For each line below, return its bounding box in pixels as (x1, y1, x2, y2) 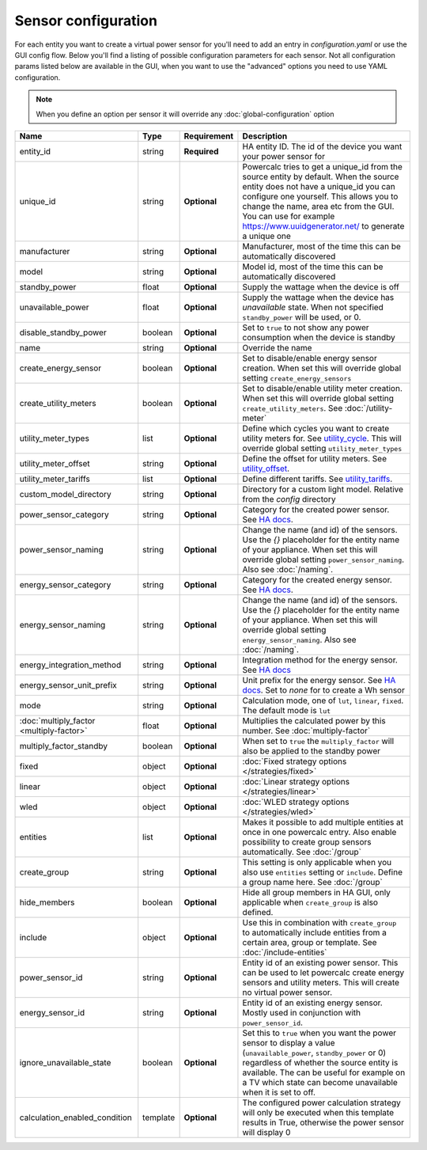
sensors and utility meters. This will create (242, 977, 399, 988)
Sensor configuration (14, 12, 158, 29)
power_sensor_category (19, 509, 110, 520)
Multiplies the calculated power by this (242, 715, 387, 726)
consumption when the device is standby (242, 332, 395, 343)
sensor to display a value (242, 1037, 335, 1048)
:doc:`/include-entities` (242, 947, 327, 958)
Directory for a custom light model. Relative (242, 484, 403, 495)
